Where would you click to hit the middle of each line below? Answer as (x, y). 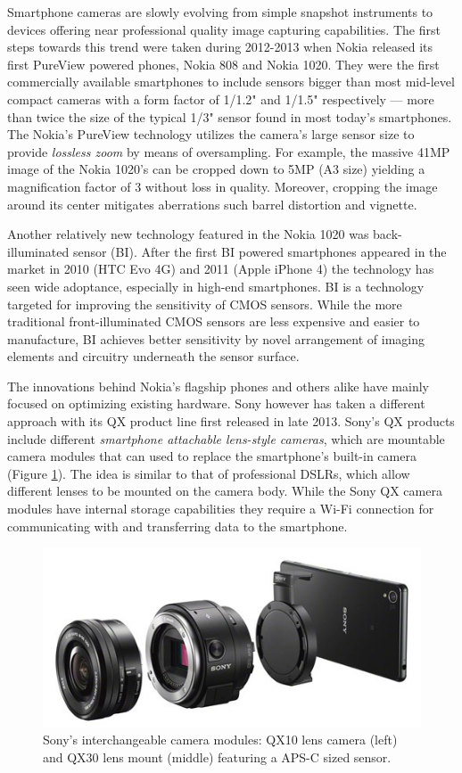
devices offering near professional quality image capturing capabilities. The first (224, 29)
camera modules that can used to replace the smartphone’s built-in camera (212, 456)
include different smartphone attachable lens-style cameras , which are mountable (226, 438)
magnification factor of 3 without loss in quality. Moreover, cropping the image (223, 186)
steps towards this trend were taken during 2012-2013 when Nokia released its (220, 47)
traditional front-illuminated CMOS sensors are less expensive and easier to (214, 321)
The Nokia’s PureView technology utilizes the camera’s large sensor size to (211, 134)
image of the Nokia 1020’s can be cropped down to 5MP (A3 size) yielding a (216, 169)
